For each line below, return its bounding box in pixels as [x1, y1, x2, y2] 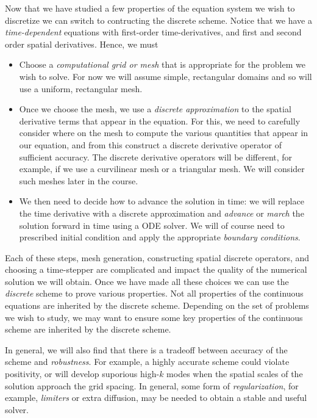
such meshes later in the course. [19, 174, 138, 187]
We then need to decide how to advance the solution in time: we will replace [19, 195, 304, 207]
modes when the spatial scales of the [166, 367, 303, 380]
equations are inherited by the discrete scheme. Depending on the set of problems [5, 299, 309, 312]
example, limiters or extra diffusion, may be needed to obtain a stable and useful [5, 391, 307, 404]
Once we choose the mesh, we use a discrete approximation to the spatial [19, 103, 291, 115]
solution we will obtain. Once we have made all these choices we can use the [5, 275, 289, 287]
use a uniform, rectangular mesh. [19, 82, 143, 95]
